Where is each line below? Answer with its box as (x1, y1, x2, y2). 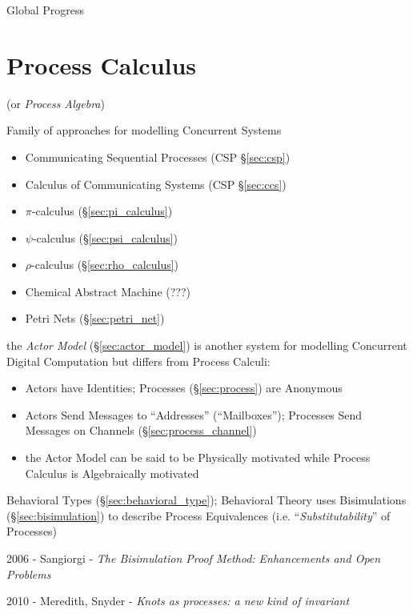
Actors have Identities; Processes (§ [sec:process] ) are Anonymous (25, 379, 343, 396)
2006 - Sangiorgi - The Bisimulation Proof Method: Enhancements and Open (6, 550, 381, 566)
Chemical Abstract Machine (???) (25, 283, 191, 299)
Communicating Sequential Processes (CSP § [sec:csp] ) (25, 148, 291, 165)
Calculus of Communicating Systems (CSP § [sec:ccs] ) (25, 175, 287, 192)
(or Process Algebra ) (6, 94, 105, 111)
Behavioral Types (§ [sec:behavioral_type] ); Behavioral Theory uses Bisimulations (6, 492, 407, 508)
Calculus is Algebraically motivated (25, 464, 199, 481)
